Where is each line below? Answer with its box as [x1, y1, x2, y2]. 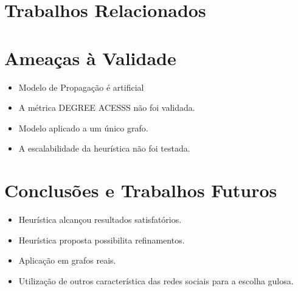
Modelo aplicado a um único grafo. [18, 121, 148, 134]
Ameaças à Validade [4, 45, 176, 70]
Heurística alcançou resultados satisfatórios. [18, 213, 182, 225]
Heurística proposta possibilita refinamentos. [18, 233, 185, 246]
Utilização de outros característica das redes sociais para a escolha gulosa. [18, 274, 294, 287]
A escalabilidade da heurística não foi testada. [18, 142, 190, 155]
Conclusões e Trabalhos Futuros [4, 178, 277, 203]
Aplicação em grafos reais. [18, 254, 116, 267]
